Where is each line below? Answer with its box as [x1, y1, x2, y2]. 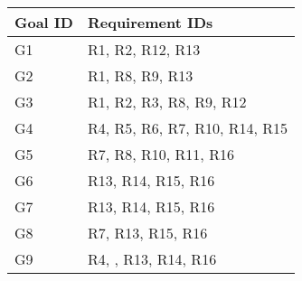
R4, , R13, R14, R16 [87, 248, 217, 269]
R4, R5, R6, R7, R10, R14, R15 [87, 117, 288, 138]
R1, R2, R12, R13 [87, 39, 201, 60]
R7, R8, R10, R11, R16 [87, 144, 234, 164]
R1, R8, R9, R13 [87, 65, 193, 86]
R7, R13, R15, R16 [87, 222, 208, 243]
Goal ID [14, 12, 73, 33]
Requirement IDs [87, 12, 213, 33]
